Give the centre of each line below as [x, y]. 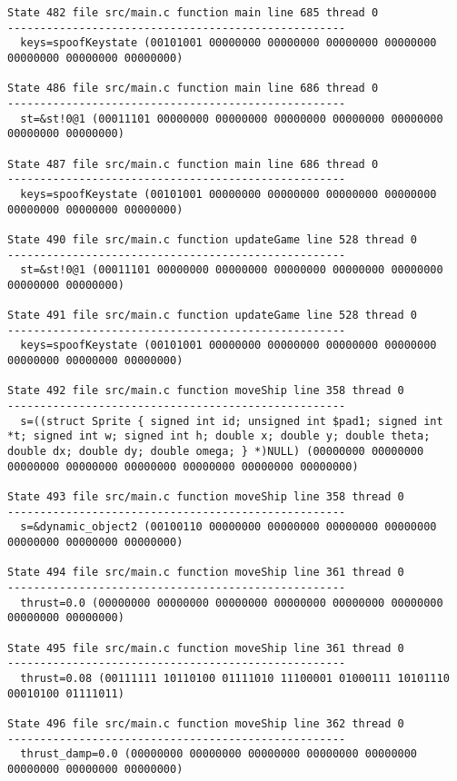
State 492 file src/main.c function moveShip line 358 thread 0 [206, 391]
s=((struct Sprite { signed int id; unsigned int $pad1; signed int [232, 421]
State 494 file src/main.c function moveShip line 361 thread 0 [206, 573]
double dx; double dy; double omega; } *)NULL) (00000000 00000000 [216, 452]
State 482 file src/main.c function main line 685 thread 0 [193, 13]
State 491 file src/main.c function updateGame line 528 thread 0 [213, 316]
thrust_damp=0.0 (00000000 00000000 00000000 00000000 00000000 [219, 754]
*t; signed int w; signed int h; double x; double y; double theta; [219, 436]
